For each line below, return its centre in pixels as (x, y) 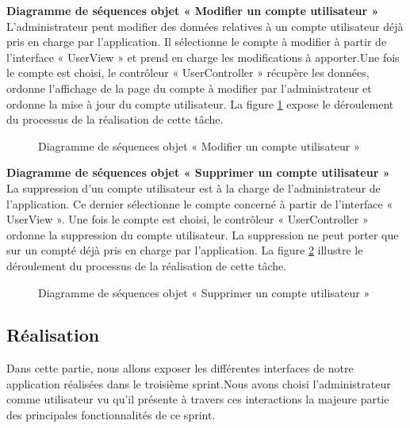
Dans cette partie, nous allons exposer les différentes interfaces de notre (180, 368)
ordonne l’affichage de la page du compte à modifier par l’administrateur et (189, 88)
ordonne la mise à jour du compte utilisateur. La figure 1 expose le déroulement (200, 103)
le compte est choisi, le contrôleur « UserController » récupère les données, (188, 73)
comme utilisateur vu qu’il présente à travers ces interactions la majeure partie (198, 399)
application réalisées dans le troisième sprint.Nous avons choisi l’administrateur (199, 383)
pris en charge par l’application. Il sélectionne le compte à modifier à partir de (197, 42)
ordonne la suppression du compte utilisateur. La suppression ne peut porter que (203, 234)
